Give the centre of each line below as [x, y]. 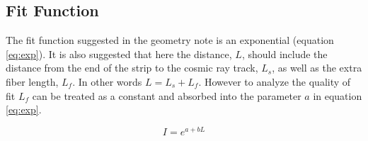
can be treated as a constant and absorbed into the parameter [167, 95]
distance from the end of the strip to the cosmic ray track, [132, 68]
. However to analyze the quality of [275, 81]
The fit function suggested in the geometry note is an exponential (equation [170, 40]
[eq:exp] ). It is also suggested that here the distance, [119, 53]
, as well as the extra [317, 68]
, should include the [284, 53]
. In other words [107, 81]
